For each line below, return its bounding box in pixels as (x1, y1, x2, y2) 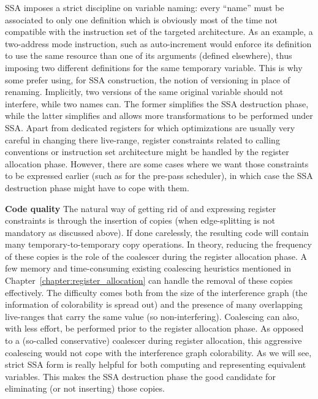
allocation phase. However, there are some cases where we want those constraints (5, 157, 309, 170)
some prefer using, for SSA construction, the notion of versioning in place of (5, 73, 290, 86)
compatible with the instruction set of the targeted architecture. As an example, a (5, 25, 313, 38)
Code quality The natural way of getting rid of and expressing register (5, 202, 276, 215)
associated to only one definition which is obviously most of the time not (5, 13, 278, 26)
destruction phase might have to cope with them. (5, 181, 189, 194)
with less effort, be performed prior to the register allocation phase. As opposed (5, 322, 304, 335)
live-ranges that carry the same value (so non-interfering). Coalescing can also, (5, 310, 300, 322)
